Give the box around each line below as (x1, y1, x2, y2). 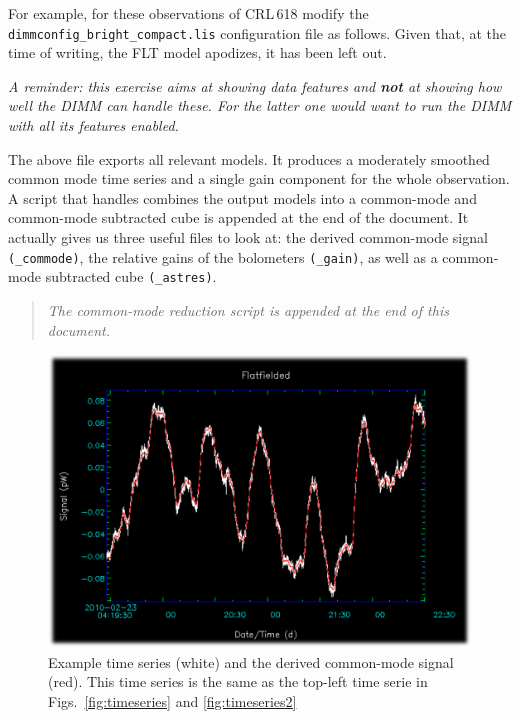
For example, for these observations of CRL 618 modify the (8, 3, 369, 23)
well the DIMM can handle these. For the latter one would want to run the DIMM (8, 95, 512, 116)
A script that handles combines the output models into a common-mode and (8, 187, 477, 208)
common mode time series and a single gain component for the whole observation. (8, 168, 510, 189)
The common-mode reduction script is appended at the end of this (47, 299, 449, 320)
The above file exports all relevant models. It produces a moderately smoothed (8, 148, 490, 169)
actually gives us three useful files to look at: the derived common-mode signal (8, 227, 488, 247)
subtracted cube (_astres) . (45, 266, 217, 287)
